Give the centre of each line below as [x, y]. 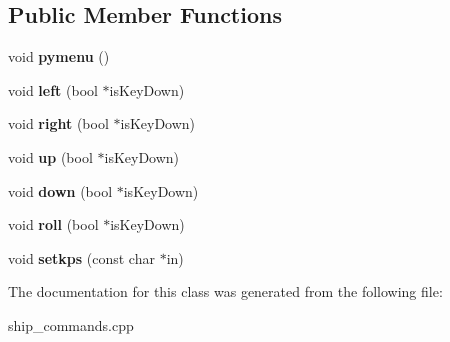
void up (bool [50, 156]
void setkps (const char [81, 257]
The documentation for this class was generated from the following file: [225, 291]
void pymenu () [59, 56]
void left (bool [53, 89]
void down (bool [60, 190]
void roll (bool [53, 224]
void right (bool [58, 123]
